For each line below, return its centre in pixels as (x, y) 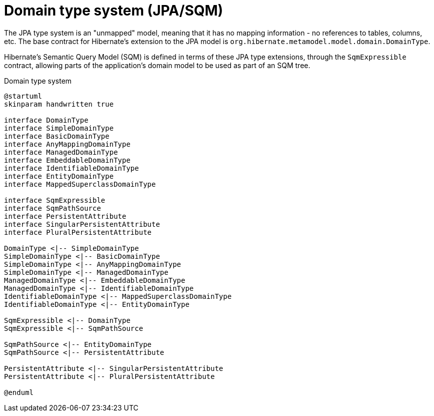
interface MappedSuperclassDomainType (80, 184)
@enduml (19, 392)
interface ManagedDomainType (61, 152)
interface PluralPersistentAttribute (78, 232)
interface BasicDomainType (57, 136)
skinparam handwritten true (59, 104)
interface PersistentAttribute (65, 216)
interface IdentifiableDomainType (71, 168)
